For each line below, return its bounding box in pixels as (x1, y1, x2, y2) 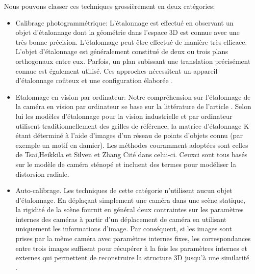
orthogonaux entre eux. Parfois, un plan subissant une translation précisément (15, 55, 251, 66)
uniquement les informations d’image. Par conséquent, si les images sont (15, 223, 232, 234)
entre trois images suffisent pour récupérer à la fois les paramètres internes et (15, 243, 248, 253)
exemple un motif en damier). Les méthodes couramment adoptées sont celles (15, 139, 248, 150)
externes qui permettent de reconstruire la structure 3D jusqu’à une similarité (15, 252, 250, 263)
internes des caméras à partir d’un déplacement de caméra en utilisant (15, 214, 227, 224)
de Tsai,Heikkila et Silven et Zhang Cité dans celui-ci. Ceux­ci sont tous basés (15, 149, 248, 160)
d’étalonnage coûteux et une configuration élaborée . (15, 75, 173, 85)
